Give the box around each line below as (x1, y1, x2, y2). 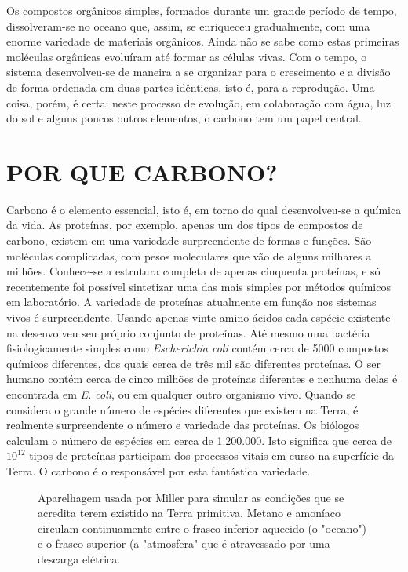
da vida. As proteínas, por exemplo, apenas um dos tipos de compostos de (6, 217, 363, 233)
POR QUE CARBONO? (6, 155, 278, 188)
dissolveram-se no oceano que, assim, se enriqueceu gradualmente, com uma (6, 17, 370, 34)
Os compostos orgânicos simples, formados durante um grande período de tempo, (6, 2, 397, 18)
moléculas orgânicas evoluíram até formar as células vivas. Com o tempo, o (6, 48, 367, 64)
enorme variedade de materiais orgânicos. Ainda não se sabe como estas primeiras (6, 33, 399, 49)
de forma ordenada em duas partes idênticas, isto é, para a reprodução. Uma (6, 78, 375, 95)
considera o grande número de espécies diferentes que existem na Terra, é (6, 401, 359, 417)
